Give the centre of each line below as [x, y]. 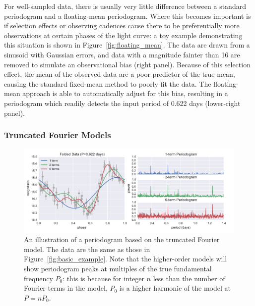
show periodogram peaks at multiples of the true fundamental [118, 269]
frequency [38, 278]
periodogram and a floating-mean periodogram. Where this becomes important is [127, 16]
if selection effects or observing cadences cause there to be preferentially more [122, 25]
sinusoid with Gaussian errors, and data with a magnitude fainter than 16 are [122, 54]
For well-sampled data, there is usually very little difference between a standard [125, 6]
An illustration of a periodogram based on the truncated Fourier [122, 239]
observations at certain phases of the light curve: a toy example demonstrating [123, 35]
